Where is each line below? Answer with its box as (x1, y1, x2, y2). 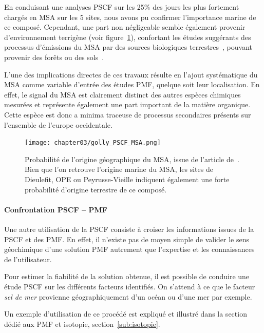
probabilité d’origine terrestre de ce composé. (25, 184, 167, 194)
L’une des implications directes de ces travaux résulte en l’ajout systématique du (4, 69, 258, 80)
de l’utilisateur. (4, 253, 52, 264)
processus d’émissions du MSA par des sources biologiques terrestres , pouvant (4, 42, 252, 52)
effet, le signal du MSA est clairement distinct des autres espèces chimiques (4, 89, 241, 100)
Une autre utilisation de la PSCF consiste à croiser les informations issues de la (4, 223, 254, 234)
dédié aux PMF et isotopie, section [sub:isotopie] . (4, 318, 160, 329)
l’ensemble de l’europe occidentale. (4, 119, 112, 130)
